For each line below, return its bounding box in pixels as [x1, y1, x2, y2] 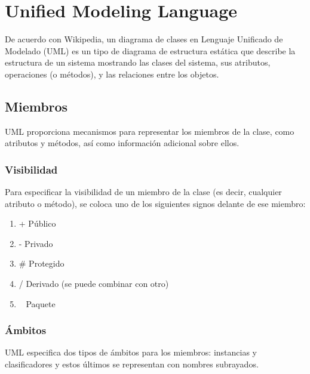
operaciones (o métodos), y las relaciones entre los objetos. [5, 67, 219, 80]
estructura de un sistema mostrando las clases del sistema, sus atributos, [5, 56, 271, 69]
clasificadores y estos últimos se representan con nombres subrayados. [5, 358, 259, 370]
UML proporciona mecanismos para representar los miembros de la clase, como [5, 125, 294, 137]
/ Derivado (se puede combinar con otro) [19, 277, 169, 290]
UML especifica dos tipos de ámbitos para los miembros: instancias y [5, 346, 257, 358]
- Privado [19, 237, 53, 249]
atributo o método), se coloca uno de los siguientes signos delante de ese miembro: [5, 197, 306, 209]
